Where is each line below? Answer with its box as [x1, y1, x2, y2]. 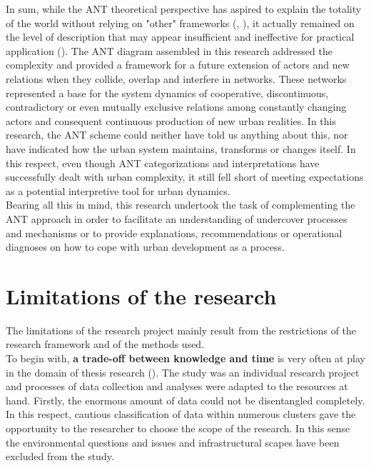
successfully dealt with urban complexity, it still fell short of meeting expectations [6, 169, 364, 184]
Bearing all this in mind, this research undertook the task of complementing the [6, 197, 355, 212]
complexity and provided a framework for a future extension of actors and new [6, 57, 350, 72]
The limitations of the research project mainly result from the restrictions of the [6, 322, 357, 337]
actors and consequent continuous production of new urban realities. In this [6, 113, 336, 128]
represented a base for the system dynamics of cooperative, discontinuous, [6, 85, 329, 100]
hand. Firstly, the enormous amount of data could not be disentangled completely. [6, 392, 365, 407]
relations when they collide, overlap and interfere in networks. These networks [6, 71, 347, 86]
